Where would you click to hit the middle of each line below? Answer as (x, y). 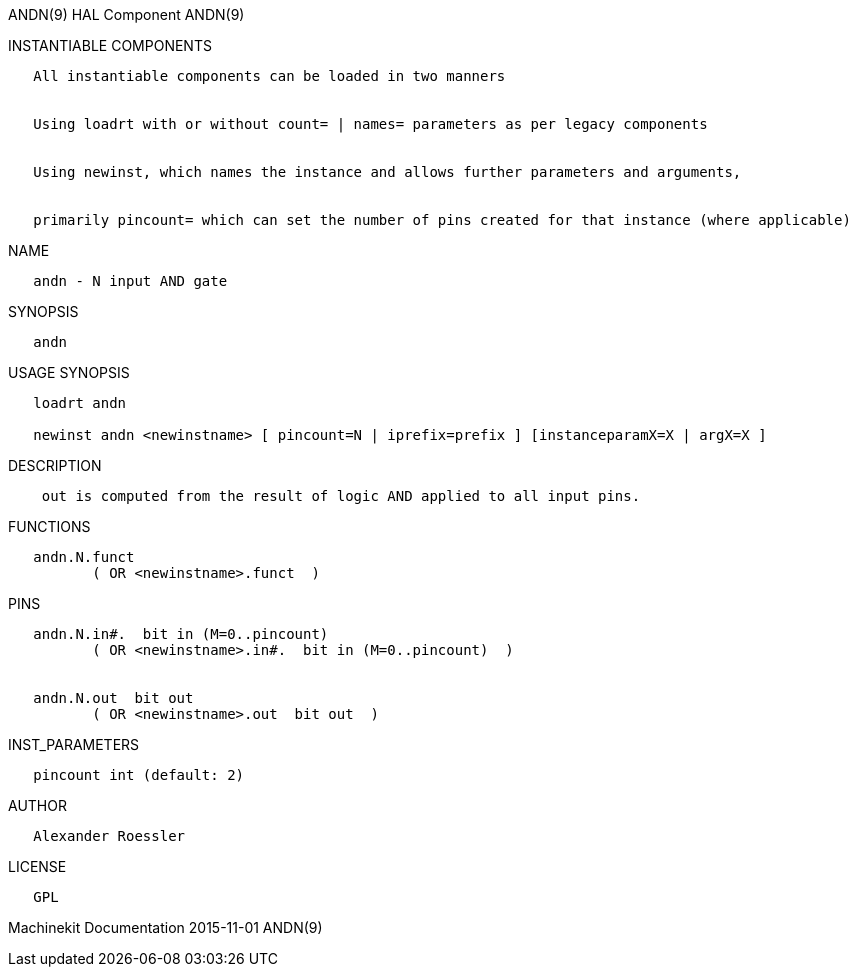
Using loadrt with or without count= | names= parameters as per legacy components (370, 124)
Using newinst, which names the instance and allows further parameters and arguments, (387, 172)
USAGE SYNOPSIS (69, 372)
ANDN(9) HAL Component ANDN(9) (126, 14)
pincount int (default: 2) (139, 775)
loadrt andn (80, 403)
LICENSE (37, 866)
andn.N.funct (84, 557)
